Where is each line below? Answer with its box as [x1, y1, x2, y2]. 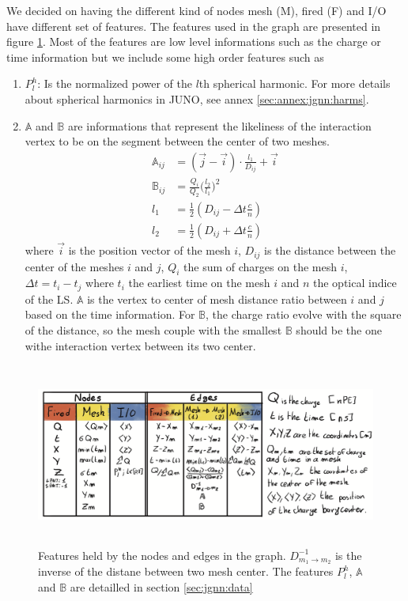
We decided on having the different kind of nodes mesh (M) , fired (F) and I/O [6, 2, 387, 18]
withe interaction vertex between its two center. [25, 337, 256, 353]
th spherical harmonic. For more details [198, 75, 391, 92]
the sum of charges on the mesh [183, 258, 337, 274]
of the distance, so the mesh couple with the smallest [25, 322, 282, 338]
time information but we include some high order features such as [6, 48, 324, 65]
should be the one [296, 322, 382, 338]
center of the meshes [25, 258, 124, 274]
